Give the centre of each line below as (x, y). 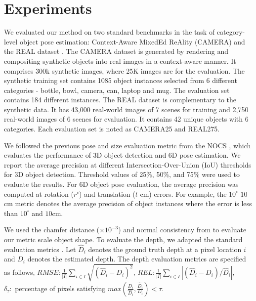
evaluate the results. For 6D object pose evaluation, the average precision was (121, 184)
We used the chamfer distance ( (52, 230)
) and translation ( (107, 193)
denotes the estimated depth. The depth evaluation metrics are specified (137, 259)
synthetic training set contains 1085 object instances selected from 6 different (121, 80)
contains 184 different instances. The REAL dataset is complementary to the (120, 100)
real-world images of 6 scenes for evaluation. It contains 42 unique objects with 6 (126, 119)
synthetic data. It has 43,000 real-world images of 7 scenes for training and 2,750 (126, 109)
